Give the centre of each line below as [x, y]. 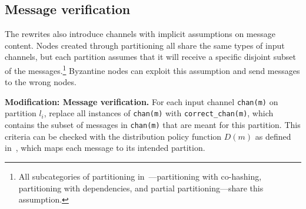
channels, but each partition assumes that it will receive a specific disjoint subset [150, 57]
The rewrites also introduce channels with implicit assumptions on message [140, 34]
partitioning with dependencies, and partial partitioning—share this [141, 188]
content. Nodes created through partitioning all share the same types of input [145, 45]
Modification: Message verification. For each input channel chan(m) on [142, 101]
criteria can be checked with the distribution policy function [113, 136]
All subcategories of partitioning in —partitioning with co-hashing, [140, 176]
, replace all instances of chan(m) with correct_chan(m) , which [159, 113]
